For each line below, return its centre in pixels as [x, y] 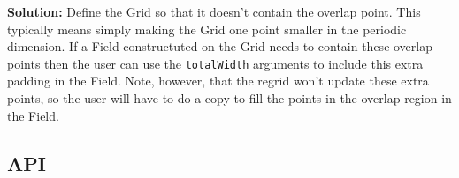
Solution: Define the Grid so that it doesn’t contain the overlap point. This [214, 11]
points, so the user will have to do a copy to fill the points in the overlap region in [229, 98]
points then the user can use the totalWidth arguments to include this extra [215, 63]
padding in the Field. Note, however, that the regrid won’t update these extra [218, 81]
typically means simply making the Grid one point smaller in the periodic [207, 29]
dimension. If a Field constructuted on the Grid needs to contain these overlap [220, 46]
